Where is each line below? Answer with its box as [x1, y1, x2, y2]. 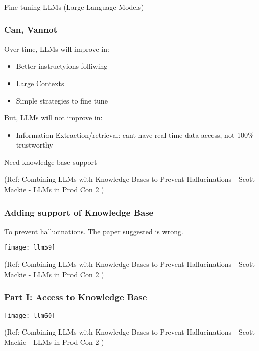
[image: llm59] [4, 244, 56, 252]
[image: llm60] [4, 312, 56, 319]
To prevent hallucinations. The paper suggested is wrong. [4, 225, 183, 236]
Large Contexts [16, 77, 64, 88]
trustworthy [16, 139, 53, 150]
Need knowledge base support [4, 156, 97, 167]
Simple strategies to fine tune [16, 95, 108, 106]
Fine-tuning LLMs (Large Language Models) [4, 1, 144, 12]
